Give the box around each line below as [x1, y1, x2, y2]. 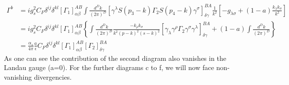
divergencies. [34, 71, 72, 82]
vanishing [4, 71, 32, 82]
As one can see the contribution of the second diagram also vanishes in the [4, 53, 227, 63]
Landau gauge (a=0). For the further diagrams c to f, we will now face [4, 62, 214, 72]
